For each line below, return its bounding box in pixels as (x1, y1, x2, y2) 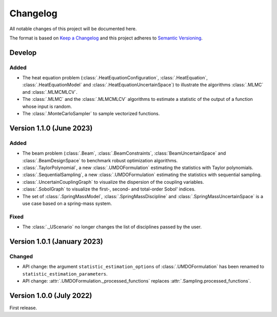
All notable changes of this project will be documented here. (9, 26, 137, 32)
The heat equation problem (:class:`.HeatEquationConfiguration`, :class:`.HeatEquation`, (22, 75, 208, 81)
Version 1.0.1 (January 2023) (9, 237, 104, 246)
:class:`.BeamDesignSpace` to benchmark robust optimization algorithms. (22, 157, 178, 163)
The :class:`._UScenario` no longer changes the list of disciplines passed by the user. (22, 224, 202, 230)
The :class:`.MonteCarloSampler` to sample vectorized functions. (22, 111, 160, 117)
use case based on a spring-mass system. (22, 200, 112, 206)
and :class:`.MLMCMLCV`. (22, 89, 78, 95)
